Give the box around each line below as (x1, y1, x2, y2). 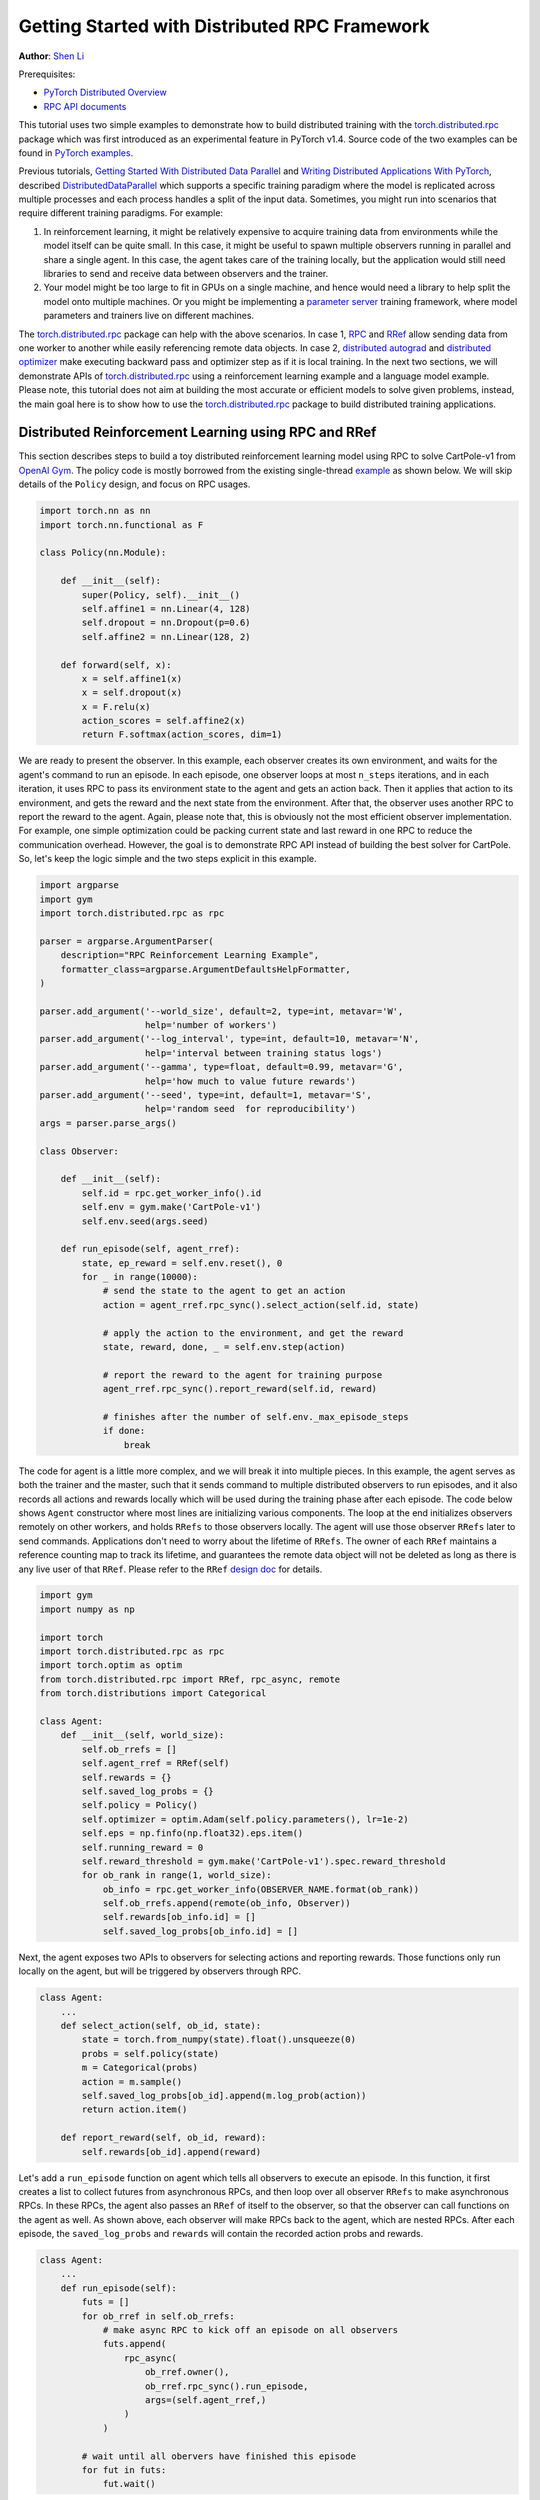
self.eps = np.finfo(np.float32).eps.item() (81, 1828, 304, 1839)
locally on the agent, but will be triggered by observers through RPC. (18, 1965, 302, 1977)
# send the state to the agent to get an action (102, 1285, 346, 1297)
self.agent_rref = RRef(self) (81, 1758, 230, 1769)
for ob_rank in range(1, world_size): (81, 1870, 272, 1881)
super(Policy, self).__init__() (81, 589, 240, 600)
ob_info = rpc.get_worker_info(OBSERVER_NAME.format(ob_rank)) (102, 1883, 420, 1895)
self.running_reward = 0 (81, 1841, 204, 1853)
